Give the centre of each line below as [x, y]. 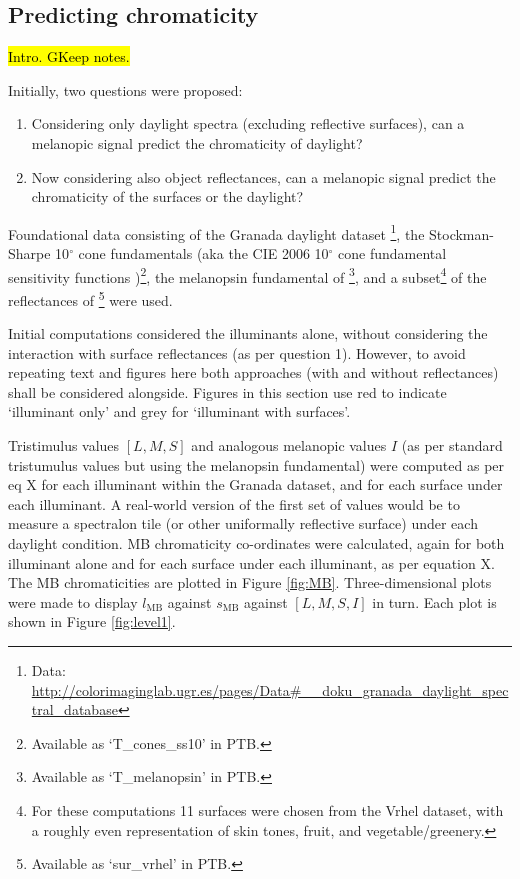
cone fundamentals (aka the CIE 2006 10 [203, 253]
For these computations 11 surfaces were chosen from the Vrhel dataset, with [267, 809]
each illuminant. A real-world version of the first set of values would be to [234, 503]
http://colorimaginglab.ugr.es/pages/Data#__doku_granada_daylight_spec [270, 689]
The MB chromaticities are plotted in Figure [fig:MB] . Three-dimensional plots [250, 582]
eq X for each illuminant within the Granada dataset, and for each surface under [255, 484]
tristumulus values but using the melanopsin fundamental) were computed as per [256, 464]
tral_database [74, 709]
